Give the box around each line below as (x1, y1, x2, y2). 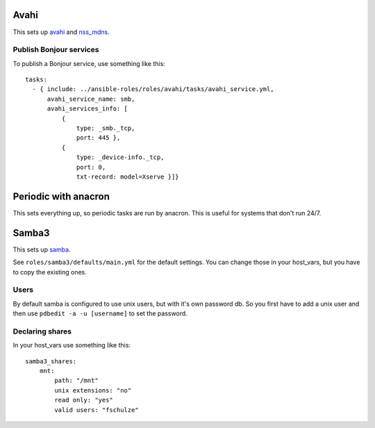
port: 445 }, (76, 134, 121, 142)
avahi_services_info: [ (47, 105, 128, 113)
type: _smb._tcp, (76, 124, 135, 132)
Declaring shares (12, 327, 72, 336)
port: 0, (76, 163, 106, 171)
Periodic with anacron (12, 190, 110, 202)
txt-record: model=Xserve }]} (76, 172, 180, 181)
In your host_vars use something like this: (12, 341, 131, 349)
